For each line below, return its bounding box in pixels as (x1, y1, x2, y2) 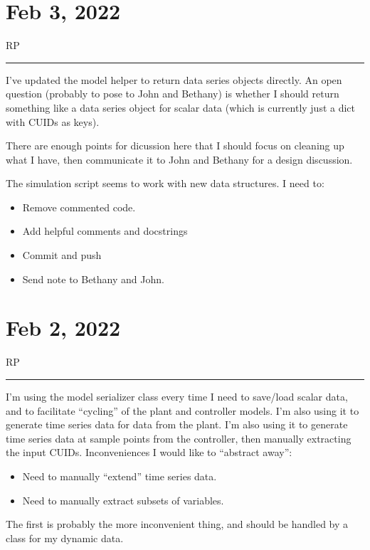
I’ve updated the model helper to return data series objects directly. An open (6, 72, 342, 87)
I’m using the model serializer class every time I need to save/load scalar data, (6, 388, 348, 403)
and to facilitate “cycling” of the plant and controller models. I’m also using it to (6, 403, 359, 418)
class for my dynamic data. (6, 530, 124, 545)
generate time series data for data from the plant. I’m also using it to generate (6, 417, 348, 432)
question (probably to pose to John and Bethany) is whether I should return (6, 86, 339, 101)
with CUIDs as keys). (6, 114, 100, 129)
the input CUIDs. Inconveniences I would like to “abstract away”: (6, 445, 292, 460)
